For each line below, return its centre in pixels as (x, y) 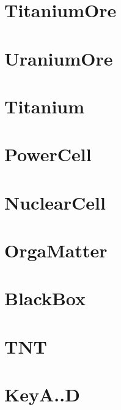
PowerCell (48, 154)
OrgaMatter (56, 250)
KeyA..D (42, 394)
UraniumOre (59, 58)
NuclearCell (55, 202)
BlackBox (45, 298)
